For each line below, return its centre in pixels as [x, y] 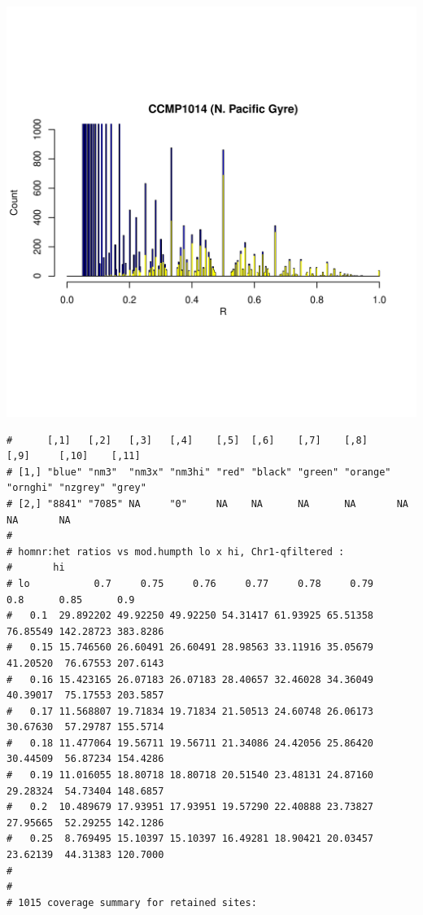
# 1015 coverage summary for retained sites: [132, 902]
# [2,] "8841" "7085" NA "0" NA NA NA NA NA [207, 503]
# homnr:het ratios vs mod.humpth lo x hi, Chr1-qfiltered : [176, 552]
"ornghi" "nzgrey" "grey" [76, 488]
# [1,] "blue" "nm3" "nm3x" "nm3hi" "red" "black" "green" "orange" [199, 472]
